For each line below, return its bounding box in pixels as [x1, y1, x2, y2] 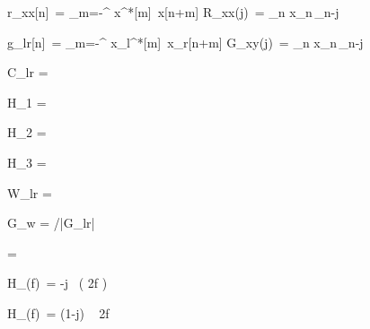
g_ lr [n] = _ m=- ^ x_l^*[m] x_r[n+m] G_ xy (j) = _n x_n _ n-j [7, 32, 364, 51]
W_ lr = [7, 183, 52, 202]
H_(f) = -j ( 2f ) [7, 273, 108, 292]
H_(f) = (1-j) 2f [7, 303, 110, 322]
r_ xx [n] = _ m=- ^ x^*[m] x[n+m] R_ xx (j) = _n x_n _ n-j [7, 3, 339, 21]
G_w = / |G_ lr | [7, 213, 95, 232]
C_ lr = [7, 63, 48, 82]
